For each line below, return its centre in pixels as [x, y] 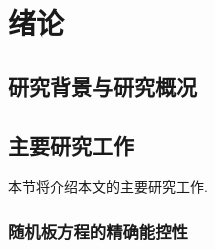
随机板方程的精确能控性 [98, 230]
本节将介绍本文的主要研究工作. [108, 186]
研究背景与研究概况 [102, 85]
